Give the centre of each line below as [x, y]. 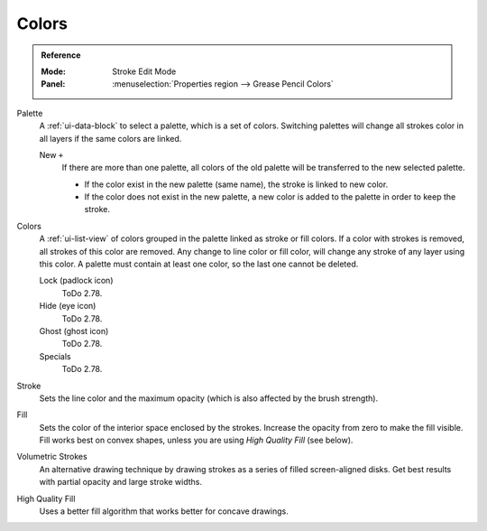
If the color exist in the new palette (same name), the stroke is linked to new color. [236, 184]
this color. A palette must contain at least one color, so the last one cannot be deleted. [199, 264]
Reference [61, 55]
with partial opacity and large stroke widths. [121, 482]
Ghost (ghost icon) [74, 331]
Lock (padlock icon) [76, 281]
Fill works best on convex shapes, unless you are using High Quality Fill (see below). [196, 440]
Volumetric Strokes [52, 457]
